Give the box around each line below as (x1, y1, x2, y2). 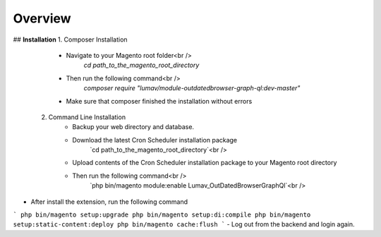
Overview (13, 11, 71, 26)
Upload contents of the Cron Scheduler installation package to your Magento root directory (72, 159, 337, 167)
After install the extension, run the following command (30, 197, 188, 206)
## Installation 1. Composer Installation (13, 35, 128, 44)
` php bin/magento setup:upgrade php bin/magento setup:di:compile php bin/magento (13, 211, 311, 219)
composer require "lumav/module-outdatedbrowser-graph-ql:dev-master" (83, 84, 301, 92)
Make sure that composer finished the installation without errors (66, 97, 253, 105)
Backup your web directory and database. (72, 123, 194, 131)
